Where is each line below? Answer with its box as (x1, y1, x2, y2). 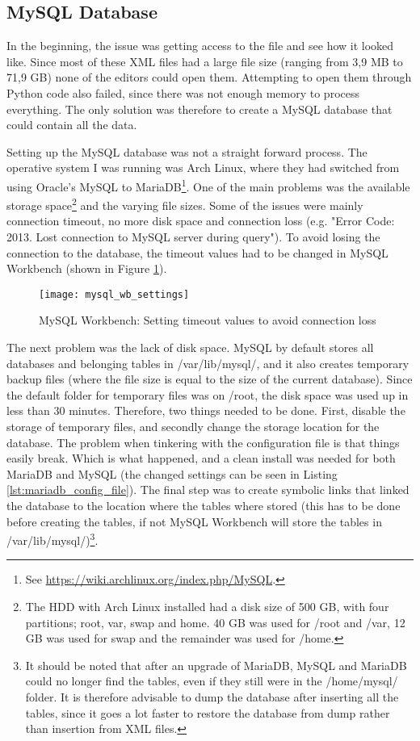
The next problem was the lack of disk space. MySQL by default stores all (6, 339, 374, 356)
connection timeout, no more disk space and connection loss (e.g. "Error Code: (6, 212, 395, 229)
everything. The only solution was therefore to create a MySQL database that (6, 100, 393, 117)
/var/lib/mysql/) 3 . (6, 530, 99, 548)
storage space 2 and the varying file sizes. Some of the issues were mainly (6, 195, 363, 213)
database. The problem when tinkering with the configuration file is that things (6, 433, 400, 450)
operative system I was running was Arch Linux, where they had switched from (6, 159, 400, 176)
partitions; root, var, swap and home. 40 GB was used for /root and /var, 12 (25, 613, 405, 630)
